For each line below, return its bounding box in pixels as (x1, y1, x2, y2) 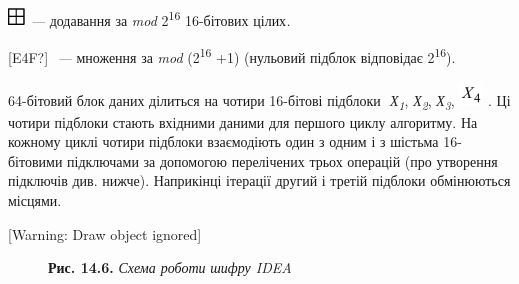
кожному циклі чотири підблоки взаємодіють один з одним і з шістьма (8, 131, 439, 152)
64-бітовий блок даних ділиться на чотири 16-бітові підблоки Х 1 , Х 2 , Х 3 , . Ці (8, 89, 511, 113)
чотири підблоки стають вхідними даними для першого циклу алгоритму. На (8, 111, 478, 132)
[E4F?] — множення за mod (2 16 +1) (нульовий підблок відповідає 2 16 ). (8, 44, 456, 67)
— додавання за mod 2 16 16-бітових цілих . (30, 7, 291, 30)
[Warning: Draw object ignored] (8, 223, 202, 244)
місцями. (8, 190, 62, 210)
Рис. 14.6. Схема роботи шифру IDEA (48, 257, 292, 278)
